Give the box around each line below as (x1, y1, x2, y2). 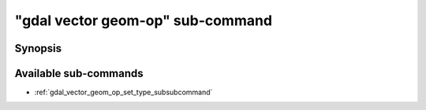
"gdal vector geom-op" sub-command (14, 12, 272, 29)
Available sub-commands (14, 67, 144, 80)
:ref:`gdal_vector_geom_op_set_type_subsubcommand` (34, 87, 213, 97)
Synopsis (14, 42, 62, 55)
